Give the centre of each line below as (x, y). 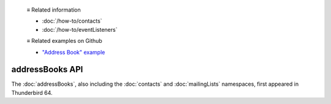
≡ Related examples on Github (64, 41)
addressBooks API (47, 69)
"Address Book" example (74, 52)
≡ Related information (54, 10)
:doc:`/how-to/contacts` (72, 21)
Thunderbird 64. (32, 92)
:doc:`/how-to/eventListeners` (80, 29)
